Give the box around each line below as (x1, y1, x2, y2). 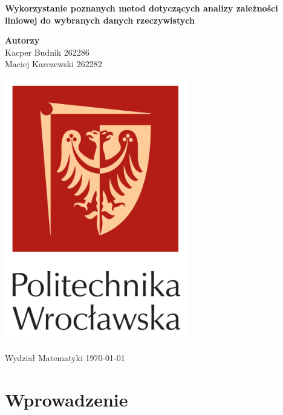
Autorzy (5, 34, 40, 47)
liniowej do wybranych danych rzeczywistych (5, 13, 195, 26)
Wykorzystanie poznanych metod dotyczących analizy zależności (5, 2, 278, 14)
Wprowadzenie (5, 387, 128, 411)
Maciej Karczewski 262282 (5, 57, 102, 70)
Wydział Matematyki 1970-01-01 (5, 351, 125, 364)
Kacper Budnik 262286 (5, 45, 89, 58)
